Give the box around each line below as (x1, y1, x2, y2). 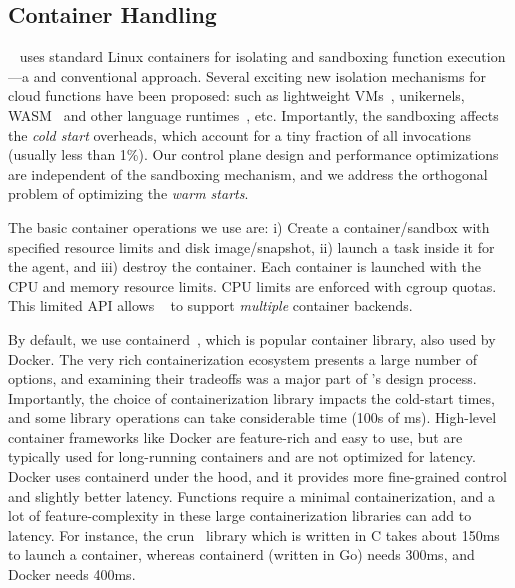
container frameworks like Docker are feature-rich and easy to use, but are (8, 426, 463, 447)
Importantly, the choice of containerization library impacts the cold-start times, (8, 387, 495, 408)
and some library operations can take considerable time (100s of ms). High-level (8, 407, 497, 428)
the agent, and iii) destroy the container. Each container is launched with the (8, 256, 481, 277)
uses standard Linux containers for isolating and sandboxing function (19, 46, 443, 67)
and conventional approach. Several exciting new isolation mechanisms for (33, 65, 486, 86)
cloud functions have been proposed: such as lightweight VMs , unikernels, (8, 85, 465, 106)
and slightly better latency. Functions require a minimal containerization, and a (8, 485, 496, 506)
